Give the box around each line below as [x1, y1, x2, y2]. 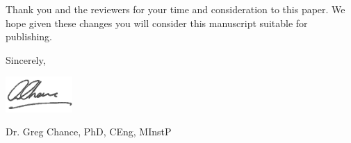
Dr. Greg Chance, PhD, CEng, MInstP [6, 124, 172, 139]
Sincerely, [6, 52, 46, 67]
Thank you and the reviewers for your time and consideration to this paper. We [6, 2, 345, 16]
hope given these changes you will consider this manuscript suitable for [6, 15, 308, 30]
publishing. [6, 29, 53, 44]
